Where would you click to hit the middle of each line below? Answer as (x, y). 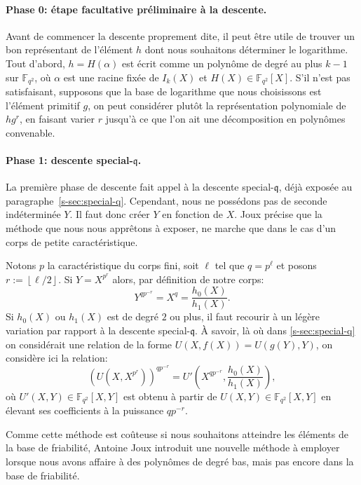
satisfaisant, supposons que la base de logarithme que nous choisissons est (164, 91)
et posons (297, 265)
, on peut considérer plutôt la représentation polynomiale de (217, 105)
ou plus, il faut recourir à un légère (245, 316)
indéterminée (33, 214)
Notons (21, 265)
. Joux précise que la (278, 214)
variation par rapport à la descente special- (98, 330)
